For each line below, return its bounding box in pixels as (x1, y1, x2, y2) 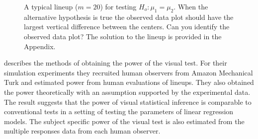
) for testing (100, 1, 137, 11)
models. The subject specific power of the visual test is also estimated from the (4, 116, 245, 126)
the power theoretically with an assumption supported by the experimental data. (4, 86, 251, 97)
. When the (173, 1, 208, 11)
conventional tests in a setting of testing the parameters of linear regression (4, 106, 234, 117)
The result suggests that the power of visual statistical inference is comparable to (4, 96, 252, 107)
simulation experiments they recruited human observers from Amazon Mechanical (4, 67, 253, 77)
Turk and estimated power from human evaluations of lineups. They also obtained (4, 77, 254, 87)
